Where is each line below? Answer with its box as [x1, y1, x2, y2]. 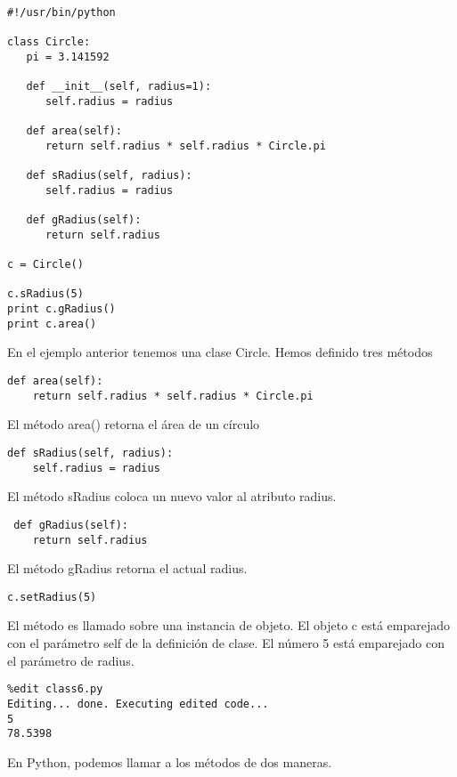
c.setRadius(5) [7, 590, 97, 603]
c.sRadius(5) [7, 287, 84, 301]
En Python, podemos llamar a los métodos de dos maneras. [7, 752, 332, 771]
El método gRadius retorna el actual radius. [7, 559, 248, 578]
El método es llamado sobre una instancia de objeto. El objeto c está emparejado [7, 616, 450, 635]
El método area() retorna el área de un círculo [7, 415, 260, 433]
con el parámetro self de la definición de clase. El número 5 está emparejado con [7, 634, 445, 652]
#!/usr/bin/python [7, 6, 116, 19]
